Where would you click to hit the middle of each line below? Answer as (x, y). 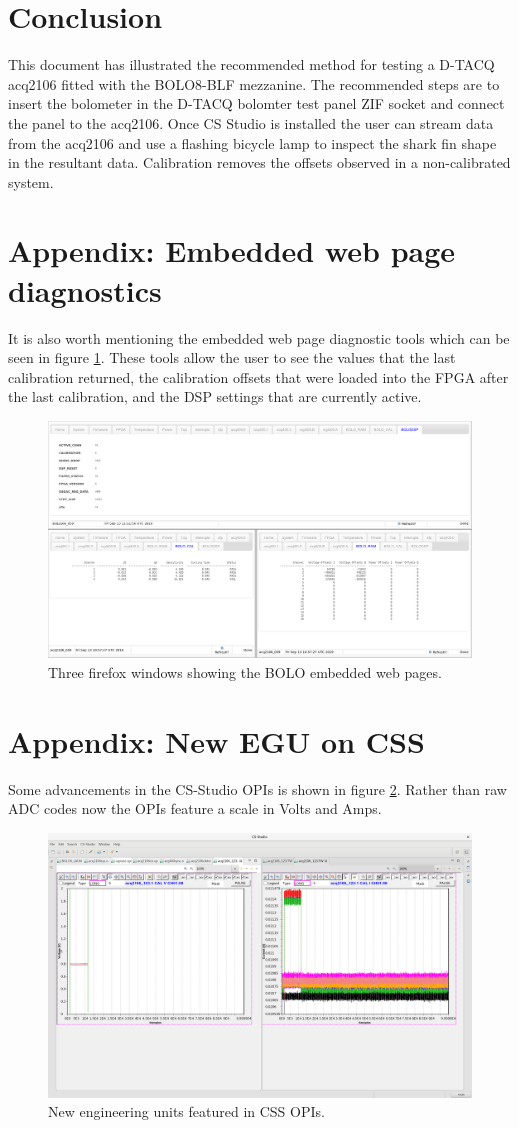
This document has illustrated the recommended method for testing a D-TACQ (251, 64)
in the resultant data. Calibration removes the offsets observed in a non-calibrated (259, 162)
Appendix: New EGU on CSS (216, 740)
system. (31, 181)
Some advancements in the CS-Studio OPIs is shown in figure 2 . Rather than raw (257, 788)
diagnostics (85, 289)
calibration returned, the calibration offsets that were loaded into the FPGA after (258, 376)
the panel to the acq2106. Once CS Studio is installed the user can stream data (251, 122)
